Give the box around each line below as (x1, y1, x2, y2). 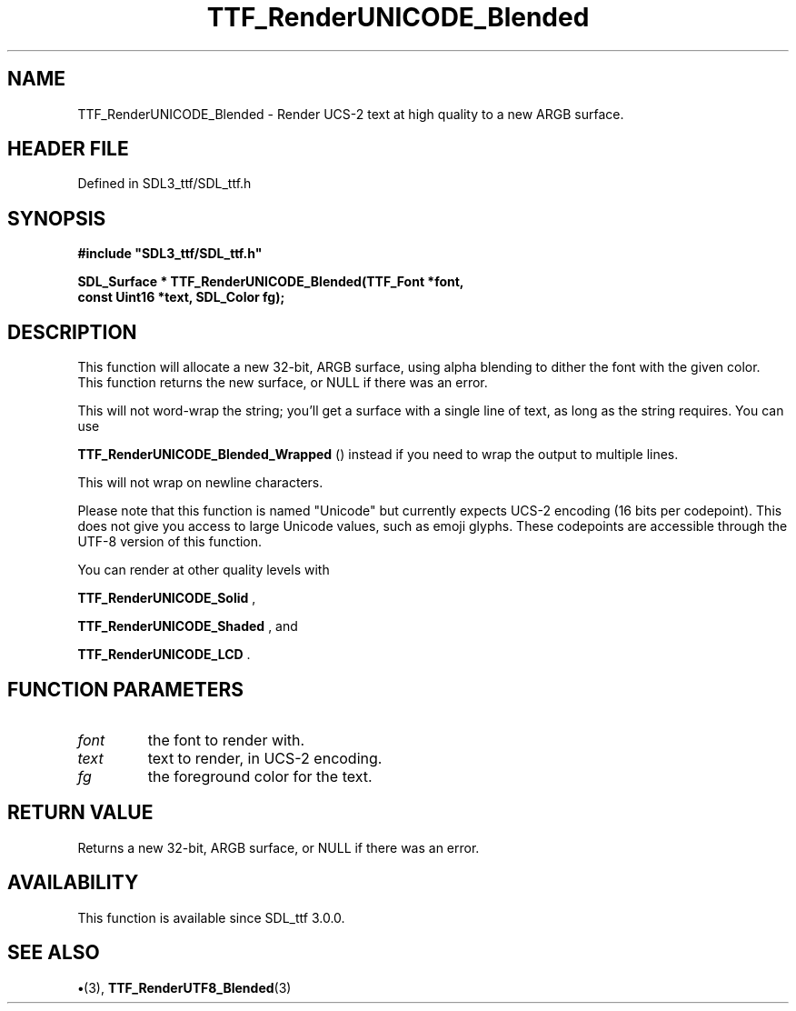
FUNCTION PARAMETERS (7, 677, 244, 701)
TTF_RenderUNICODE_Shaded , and (77, 618, 298, 635)
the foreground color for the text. (147, 766, 373, 786)
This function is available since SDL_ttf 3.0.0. (77, 909, 345, 926)
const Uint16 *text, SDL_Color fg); (77, 289, 285, 305)
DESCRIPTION (7, 320, 137, 344)
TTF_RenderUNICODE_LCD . (77, 646, 251, 663)
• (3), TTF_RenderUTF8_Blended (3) (77, 979, 292, 996)
